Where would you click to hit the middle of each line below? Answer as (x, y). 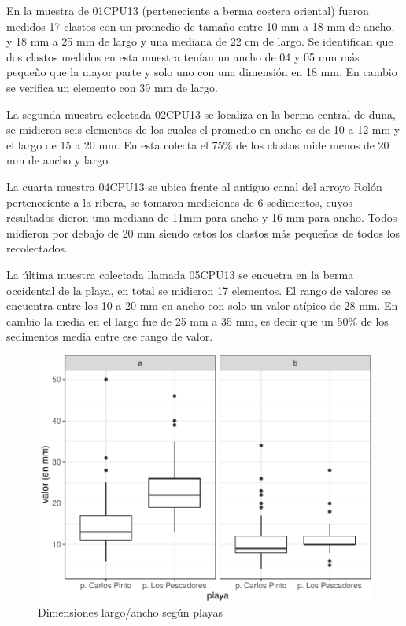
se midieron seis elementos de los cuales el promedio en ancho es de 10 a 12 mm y (203, 129)
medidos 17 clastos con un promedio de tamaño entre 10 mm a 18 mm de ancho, (201, 26)
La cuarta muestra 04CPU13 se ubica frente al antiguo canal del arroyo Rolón (194, 186)
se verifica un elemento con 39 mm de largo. (112, 87)
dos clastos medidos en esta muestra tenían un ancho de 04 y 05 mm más (183, 56)
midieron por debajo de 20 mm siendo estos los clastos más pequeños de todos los (203, 232)
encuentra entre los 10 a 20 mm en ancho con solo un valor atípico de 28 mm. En (202, 306)
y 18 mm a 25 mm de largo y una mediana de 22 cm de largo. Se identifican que (200, 41)
